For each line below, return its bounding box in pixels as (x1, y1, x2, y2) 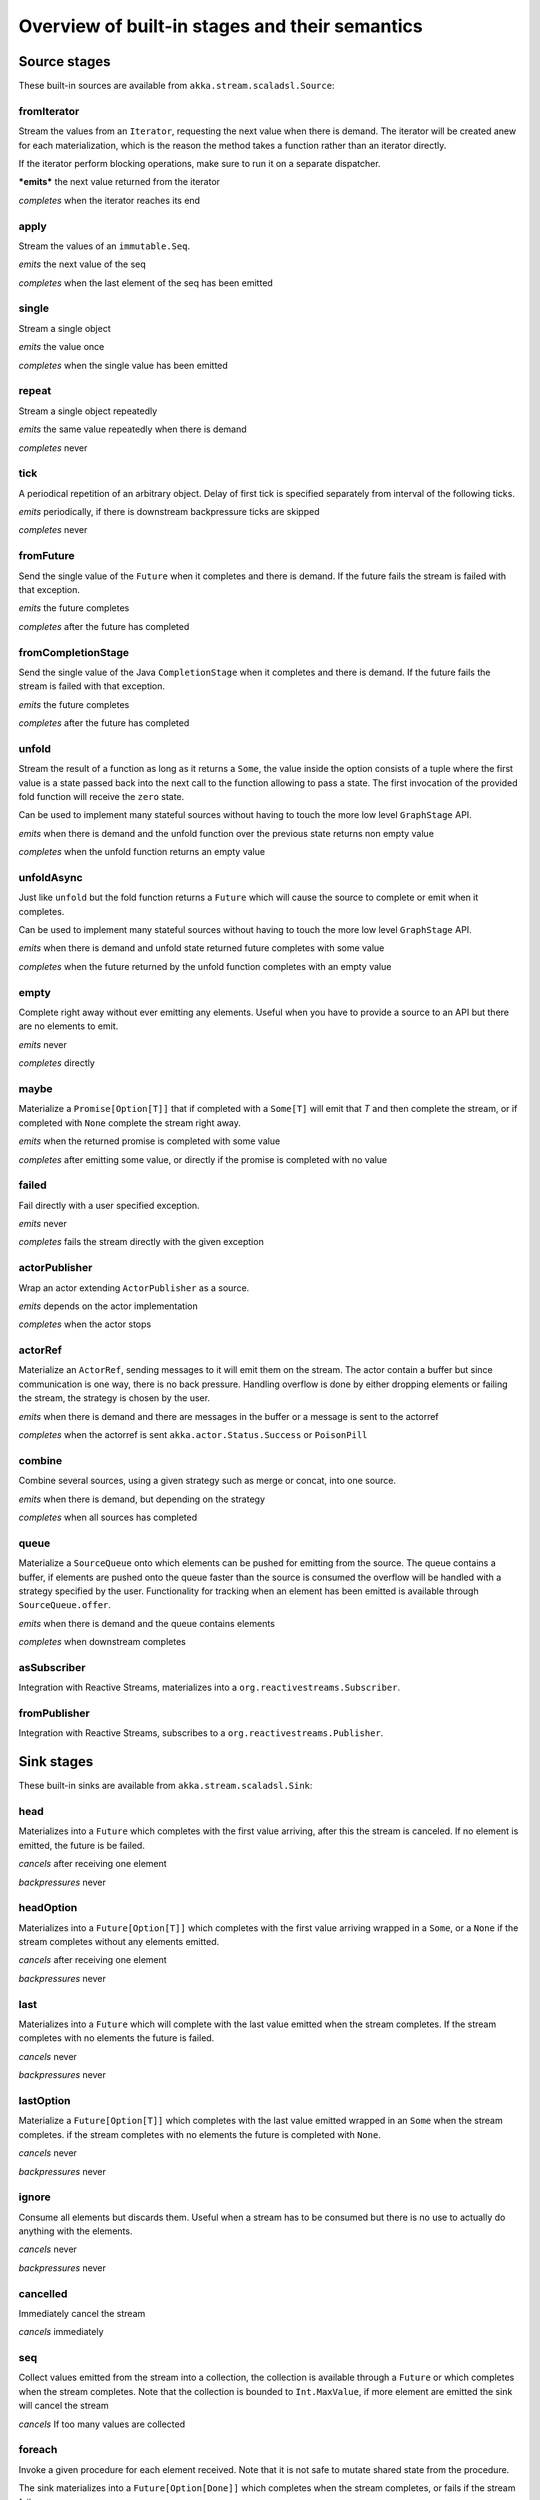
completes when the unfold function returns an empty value (18, 846, 265, 858)
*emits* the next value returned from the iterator (18, 176, 220, 188)
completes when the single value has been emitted (18, 359, 229, 371)
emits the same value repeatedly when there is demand (18, 423, 247, 435)
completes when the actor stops (18, 1318, 152, 1330)
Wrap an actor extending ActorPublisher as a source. (18, 1281, 250, 1294)
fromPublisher (18, 1706, 90, 1720)
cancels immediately (18, 2326, 104, 2338)
